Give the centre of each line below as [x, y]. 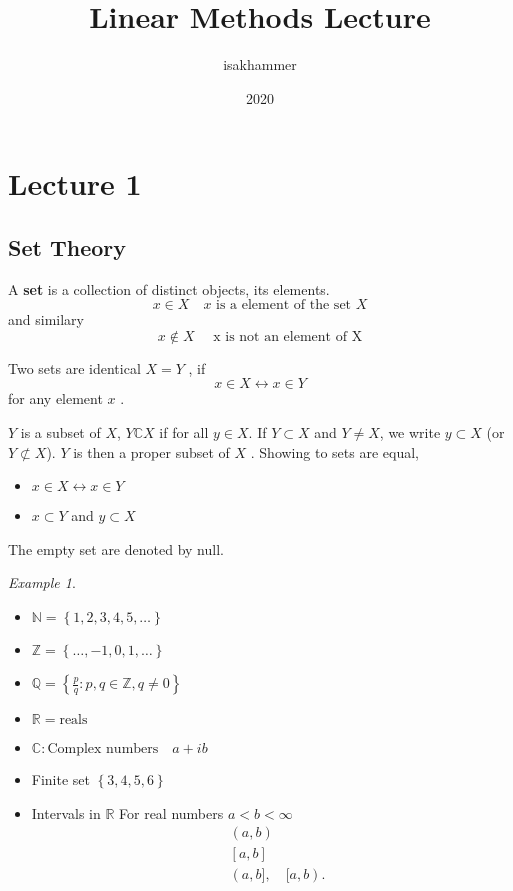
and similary [46, 319]
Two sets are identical [74, 367]
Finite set [61, 779]
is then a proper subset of [151, 451]
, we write [410, 432]
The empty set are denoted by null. [116, 548]
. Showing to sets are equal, [334, 451]
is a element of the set [284, 305]
